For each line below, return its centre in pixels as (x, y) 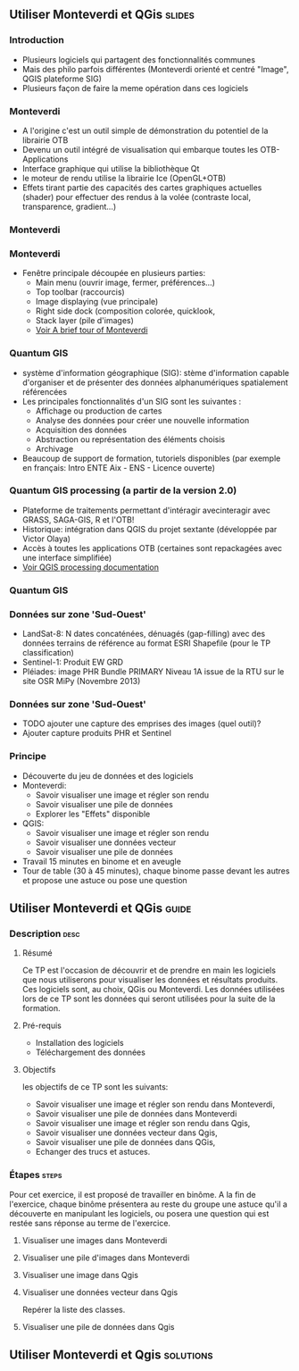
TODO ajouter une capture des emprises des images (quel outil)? (141, 723)
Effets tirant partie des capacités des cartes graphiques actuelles (142, 188)
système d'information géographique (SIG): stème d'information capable (156, 372)
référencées (45, 391)
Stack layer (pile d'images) (84, 321)
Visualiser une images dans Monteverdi (95, 1240)
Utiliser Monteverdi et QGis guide (100, 908)
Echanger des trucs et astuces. (93, 1152)
